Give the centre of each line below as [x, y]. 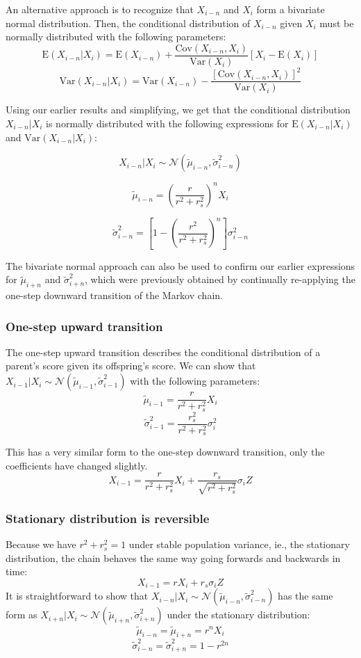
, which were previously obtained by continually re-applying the [220, 279]
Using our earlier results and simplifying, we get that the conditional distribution [178, 110]
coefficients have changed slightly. [77, 465]
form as [22, 615]
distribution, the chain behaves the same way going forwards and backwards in [173, 557]
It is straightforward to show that [77, 596]
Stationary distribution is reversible [108, 518]
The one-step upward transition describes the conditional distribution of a [163, 352]
